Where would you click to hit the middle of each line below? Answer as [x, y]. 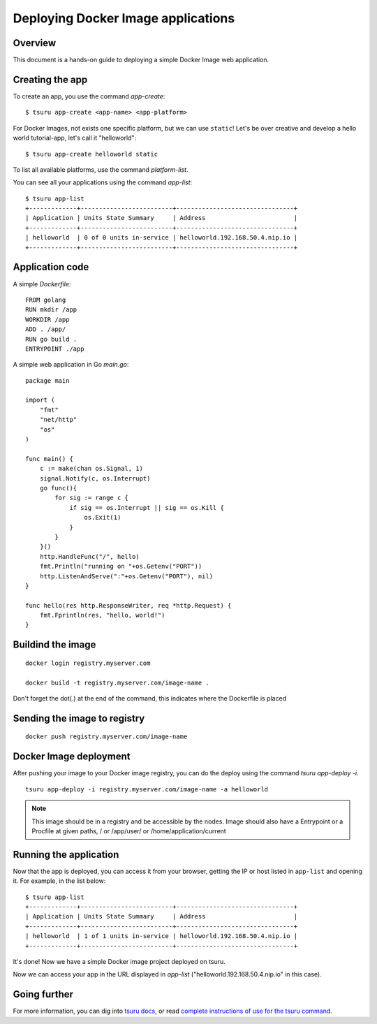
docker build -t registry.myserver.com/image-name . [117, 682]
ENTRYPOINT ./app [55, 349]
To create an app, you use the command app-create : [89, 96]
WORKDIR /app [47, 319]
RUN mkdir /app [51, 310]
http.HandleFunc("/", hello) [89, 556]
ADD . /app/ [46, 329]
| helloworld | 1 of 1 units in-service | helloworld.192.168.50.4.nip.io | [162, 936]
